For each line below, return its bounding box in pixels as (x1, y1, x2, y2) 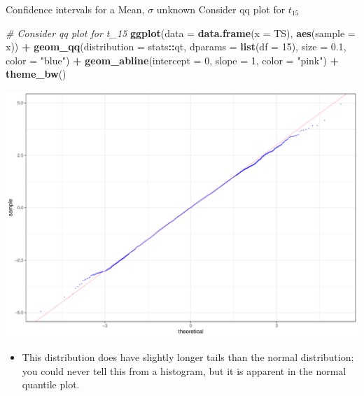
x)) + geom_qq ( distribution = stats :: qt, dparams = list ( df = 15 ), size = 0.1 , (6, 39, 346, 54)
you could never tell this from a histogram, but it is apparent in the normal (22, 363, 346, 378)
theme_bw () (6, 66, 66, 81)
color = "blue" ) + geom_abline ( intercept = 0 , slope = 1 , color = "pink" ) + (6, 52, 339, 67)
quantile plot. (22, 377, 80, 392)
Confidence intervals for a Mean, (6, 2, 145, 16)
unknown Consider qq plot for (156, 2, 286, 16)
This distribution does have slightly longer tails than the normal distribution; (22, 349, 354, 364)
